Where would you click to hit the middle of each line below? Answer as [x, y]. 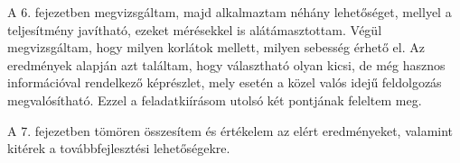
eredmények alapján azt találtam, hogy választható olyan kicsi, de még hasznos [226, 64]
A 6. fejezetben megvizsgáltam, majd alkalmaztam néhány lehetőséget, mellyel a [230, 12]
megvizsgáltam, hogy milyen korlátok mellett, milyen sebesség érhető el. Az [216, 47]
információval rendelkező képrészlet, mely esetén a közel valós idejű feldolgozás [225, 82]
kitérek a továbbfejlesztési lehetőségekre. [119, 148]
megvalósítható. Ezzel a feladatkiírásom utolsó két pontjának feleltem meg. [215, 100]
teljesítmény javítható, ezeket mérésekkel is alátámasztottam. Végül [195, 29]
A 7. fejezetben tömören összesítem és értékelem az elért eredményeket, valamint [230, 130]
